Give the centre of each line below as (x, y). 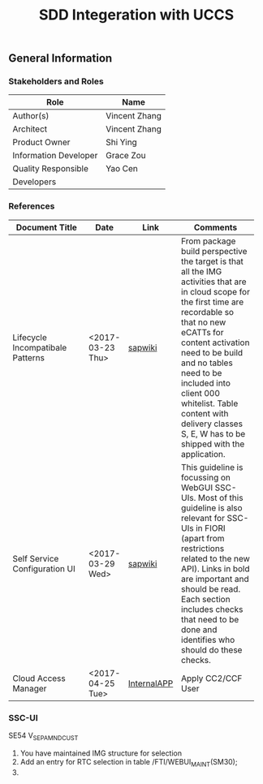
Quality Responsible (51, 169)
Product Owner (41, 142)
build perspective (214, 251)
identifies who (208, 640)
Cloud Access (39, 678)
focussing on (206, 477)
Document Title (46, 227)
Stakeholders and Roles (56, 81)
